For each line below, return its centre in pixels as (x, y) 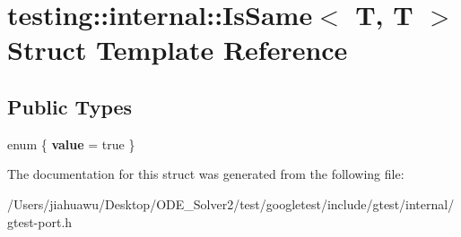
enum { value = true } (71, 144)
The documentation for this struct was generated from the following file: (206, 174)
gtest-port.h (40, 221)
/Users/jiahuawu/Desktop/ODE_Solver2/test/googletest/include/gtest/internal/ (231, 203)
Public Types (70, 106)
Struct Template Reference (178, 50)
